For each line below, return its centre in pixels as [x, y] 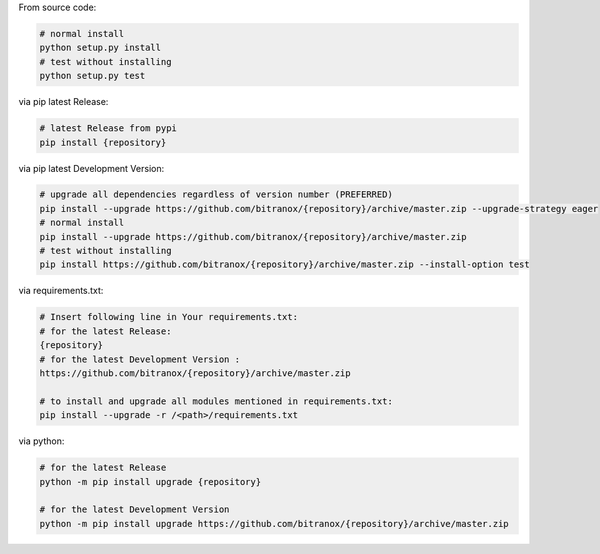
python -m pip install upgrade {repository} [150, 481]
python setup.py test [92, 76]
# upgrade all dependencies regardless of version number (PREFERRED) [216, 194]
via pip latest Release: [63, 102]
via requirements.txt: [61, 291]
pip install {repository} [103, 142]
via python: [41, 441]
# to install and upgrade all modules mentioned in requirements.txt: [216, 401]
